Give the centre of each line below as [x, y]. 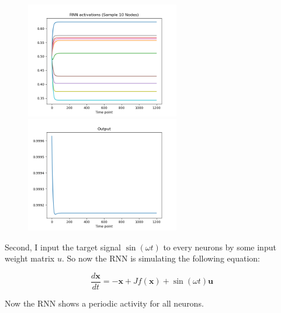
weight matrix [30, 258]
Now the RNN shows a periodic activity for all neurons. [104, 303]
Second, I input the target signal [63, 247]
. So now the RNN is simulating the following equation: [161, 258]
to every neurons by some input [220, 247]
